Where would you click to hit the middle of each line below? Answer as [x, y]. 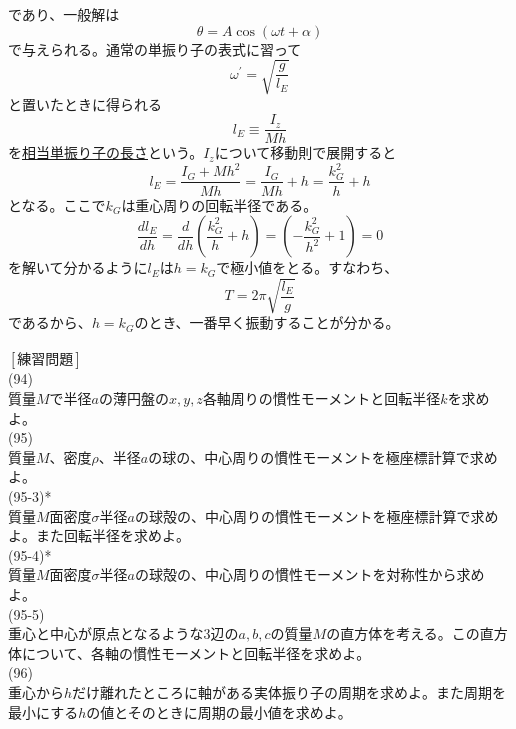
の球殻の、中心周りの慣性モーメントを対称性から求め [310, 574]
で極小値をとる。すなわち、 [307, 267]
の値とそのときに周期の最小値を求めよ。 [219, 711]
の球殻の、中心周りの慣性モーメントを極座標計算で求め [317, 515]
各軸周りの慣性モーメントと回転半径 [321, 398]
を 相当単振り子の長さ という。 [106, 152]
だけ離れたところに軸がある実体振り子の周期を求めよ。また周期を [289, 691]
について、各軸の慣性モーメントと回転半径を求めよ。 [196, 652]
